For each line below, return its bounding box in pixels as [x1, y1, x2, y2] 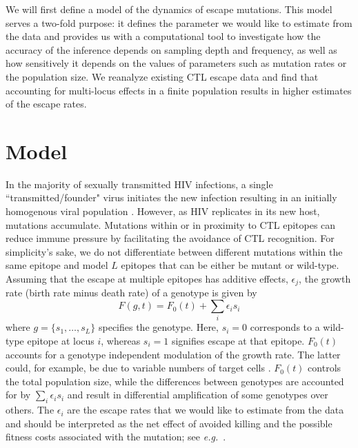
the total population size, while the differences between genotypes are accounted [6, 374, 344, 388]
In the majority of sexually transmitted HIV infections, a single [6, 176, 273, 191]
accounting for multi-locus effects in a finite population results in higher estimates [6, 83, 352, 97]
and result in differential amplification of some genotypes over [67, 387, 328, 402]
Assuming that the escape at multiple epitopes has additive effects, [6, 272, 288, 286]
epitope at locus [27, 334, 95, 347]
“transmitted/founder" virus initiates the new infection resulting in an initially [6, 190, 337, 205]
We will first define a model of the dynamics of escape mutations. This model [6, 2, 332, 16]
